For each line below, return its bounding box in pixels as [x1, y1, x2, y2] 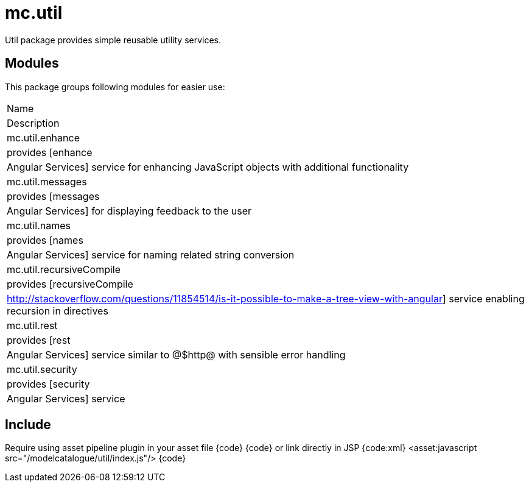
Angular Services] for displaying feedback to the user [7, 204, 252, 217]
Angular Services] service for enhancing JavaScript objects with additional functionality [7, 160, 409, 173]
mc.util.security [7, 363, 77, 375]
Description [7, 116, 60, 129]
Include [5, 417, 51, 433]
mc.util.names [7, 219, 71, 232]
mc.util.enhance [7, 131, 80, 144]
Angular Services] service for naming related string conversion [7, 248, 295, 261]
